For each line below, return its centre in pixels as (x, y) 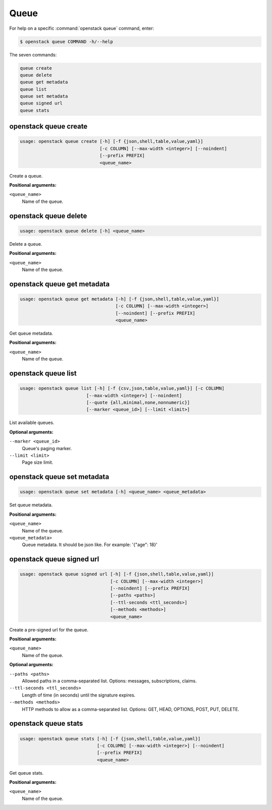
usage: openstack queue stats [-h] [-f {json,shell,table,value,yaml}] (110, 739)
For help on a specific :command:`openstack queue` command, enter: (82, 28)
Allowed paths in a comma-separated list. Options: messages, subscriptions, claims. (109, 681)
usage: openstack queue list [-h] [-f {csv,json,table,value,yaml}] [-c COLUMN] (122, 388)
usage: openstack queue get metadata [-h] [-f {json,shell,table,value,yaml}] (119, 299)
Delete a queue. (26, 244)
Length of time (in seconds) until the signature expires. (79, 695)
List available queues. (32, 423)
